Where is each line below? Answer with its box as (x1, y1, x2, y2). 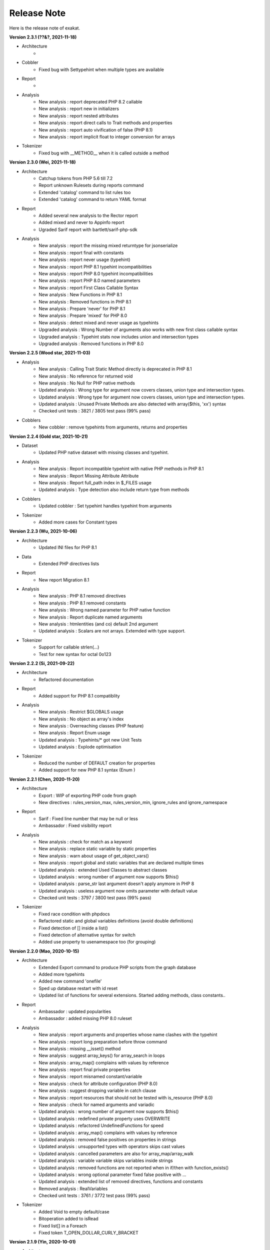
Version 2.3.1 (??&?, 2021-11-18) (9, 34, 77, 40)
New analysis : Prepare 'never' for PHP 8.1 (38, 305, 125, 311)
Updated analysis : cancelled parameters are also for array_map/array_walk (38, 1150, 193, 1156)
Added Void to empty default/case (38, 1208, 109, 1214)
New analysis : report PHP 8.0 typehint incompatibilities (38, 270, 153, 277)
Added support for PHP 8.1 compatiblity (38, 692, 120, 698)
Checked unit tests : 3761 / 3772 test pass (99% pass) (38, 1192, 150, 1198)
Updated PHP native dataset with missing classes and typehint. (38, 449, 169, 455)
